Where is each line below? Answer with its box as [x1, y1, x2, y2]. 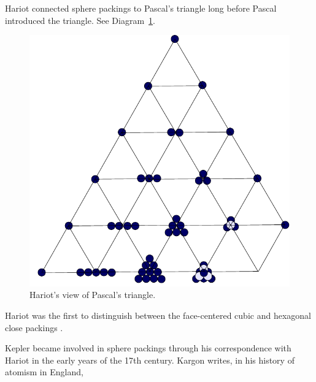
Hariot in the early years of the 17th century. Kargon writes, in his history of [5, 353, 295, 366]
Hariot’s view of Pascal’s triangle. [29, 288, 156, 301]
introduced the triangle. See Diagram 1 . [5, 13, 155, 26]
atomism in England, [5, 365, 83, 378]
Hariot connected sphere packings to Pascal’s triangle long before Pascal [5, 2, 277, 14]
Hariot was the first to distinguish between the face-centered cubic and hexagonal [5, 309, 311, 322]
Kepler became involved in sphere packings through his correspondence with [5, 342, 291, 354]
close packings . [5, 321, 63, 334]
